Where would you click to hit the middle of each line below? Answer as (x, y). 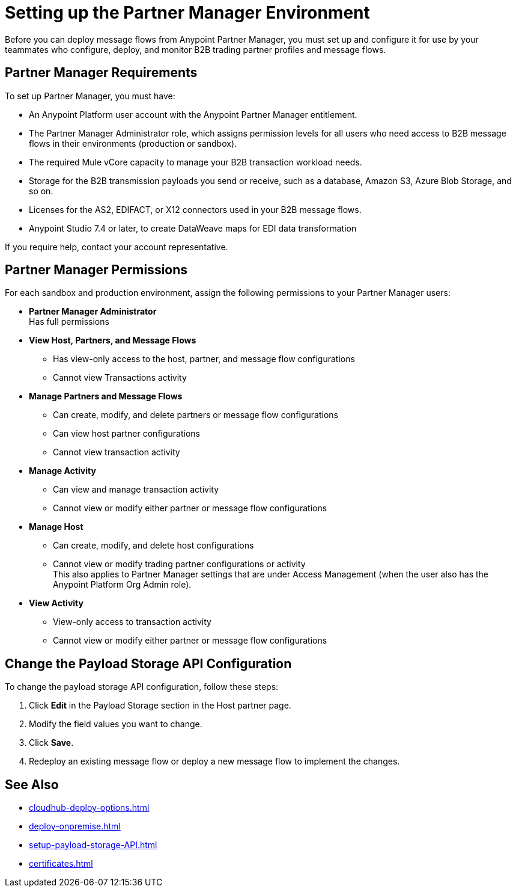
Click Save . (51, 743)
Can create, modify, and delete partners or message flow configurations (196, 415)
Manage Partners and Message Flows (106, 396)
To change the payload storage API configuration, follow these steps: (142, 687)
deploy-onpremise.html (75, 826)
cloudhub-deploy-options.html (89, 808)
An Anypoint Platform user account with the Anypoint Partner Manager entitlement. (193, 114)
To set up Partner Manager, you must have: (90, 96)
